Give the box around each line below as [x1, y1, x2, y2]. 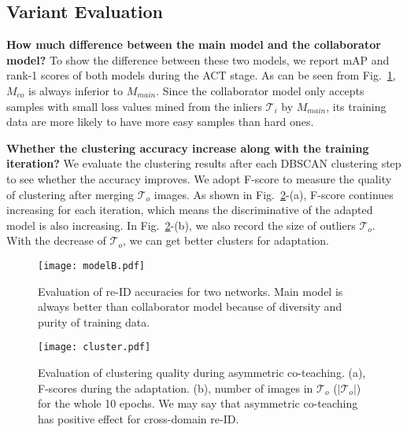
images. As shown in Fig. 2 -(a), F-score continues [154, 186, 394, 202]
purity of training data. [38, 313, 150, 330]
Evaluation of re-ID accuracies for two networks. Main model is [38, 282, 343, 299]
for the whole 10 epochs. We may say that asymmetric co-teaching [38, 395, 358, 412]
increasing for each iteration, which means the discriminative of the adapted [6, 201, 373, 218]
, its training [326, 98, 387, 114]
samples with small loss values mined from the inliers [6, 98, 262, 114]
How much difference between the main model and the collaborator [6, 36, 381, 53]
